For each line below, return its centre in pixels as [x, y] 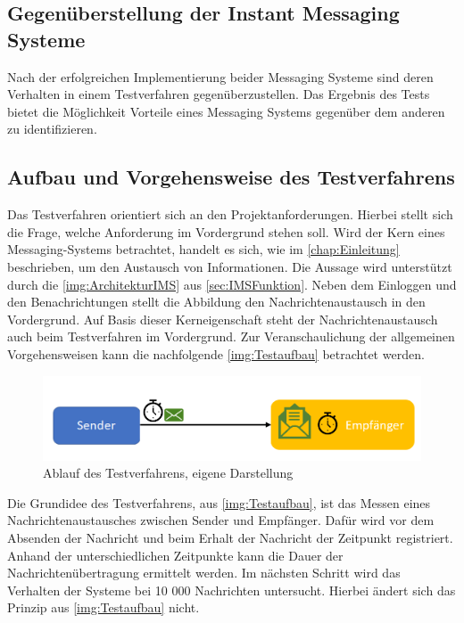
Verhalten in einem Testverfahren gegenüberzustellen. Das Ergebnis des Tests [219, 94]
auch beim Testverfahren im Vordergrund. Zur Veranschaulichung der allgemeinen [231, 336]
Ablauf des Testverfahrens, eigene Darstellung [168, 473]
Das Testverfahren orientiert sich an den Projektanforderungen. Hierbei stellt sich [230, 214]
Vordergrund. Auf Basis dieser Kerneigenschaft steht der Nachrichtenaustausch [223, 319]
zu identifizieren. [52, 129]
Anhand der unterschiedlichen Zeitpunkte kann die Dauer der [175, 555]
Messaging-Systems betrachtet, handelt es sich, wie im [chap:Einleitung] [203, 249]
